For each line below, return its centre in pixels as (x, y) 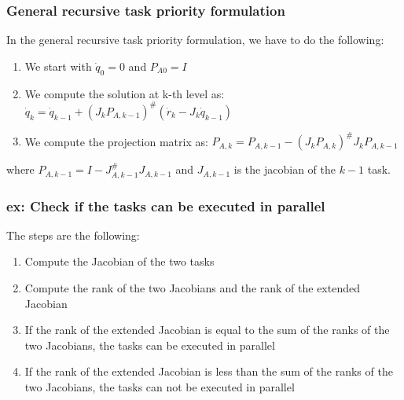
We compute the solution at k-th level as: (125, 93)
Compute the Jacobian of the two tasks (119, 261)
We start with (58, 66)
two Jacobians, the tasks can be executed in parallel (150, 345)
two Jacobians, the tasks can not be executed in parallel (160, 387)
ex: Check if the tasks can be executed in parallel (166, 206)
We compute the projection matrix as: (116, 141)
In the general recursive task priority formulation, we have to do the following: (195, 40)
